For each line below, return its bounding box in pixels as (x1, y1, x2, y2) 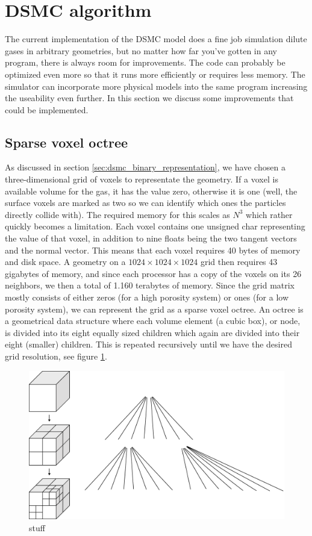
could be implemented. (5, 103, 89, 116)
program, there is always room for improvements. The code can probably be (5, 56, 285, 69)
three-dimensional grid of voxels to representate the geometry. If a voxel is (5, 173, 278, 185)
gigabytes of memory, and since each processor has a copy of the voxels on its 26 (5, 267, 302, 279)
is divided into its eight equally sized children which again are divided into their (5, 326, 300, 338)
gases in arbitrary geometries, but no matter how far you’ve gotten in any (5, 44, 277, 57)
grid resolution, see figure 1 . (5, 349, 107, 362)
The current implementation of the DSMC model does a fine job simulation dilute (5, 33, 307, 45)
